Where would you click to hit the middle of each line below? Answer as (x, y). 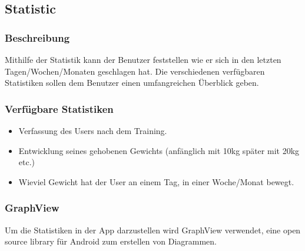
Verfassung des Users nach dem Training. (93, 130)
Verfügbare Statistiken (59, 108)
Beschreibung (37, 37)
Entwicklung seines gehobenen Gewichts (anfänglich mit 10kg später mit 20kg (159, 150)
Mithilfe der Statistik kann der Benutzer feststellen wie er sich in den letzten (143, 59)
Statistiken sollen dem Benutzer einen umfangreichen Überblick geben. (132, 83)
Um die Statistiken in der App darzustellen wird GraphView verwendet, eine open (153, 230)
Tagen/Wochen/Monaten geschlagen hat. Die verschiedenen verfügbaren (135, 71)
